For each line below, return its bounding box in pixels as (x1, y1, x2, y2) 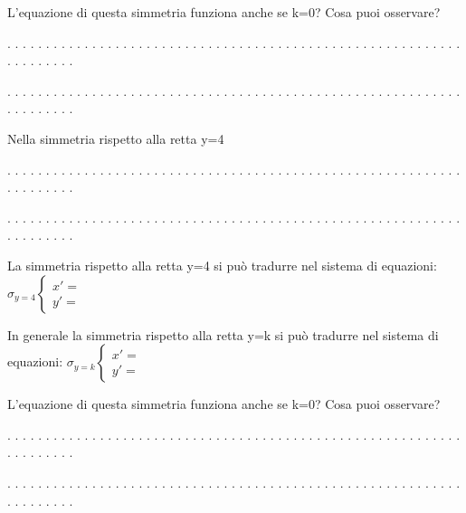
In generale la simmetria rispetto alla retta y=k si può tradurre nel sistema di (7, 325, 439, 344)
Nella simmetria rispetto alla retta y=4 (7, 128, 224, 147)
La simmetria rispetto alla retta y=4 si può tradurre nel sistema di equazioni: (7, 255, 437, 274)
